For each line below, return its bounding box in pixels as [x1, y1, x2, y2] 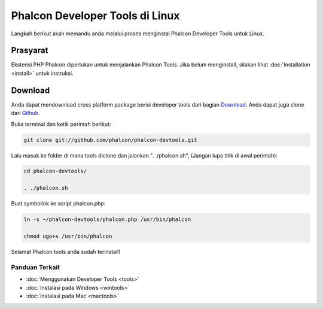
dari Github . [11, 110, 40, 117]
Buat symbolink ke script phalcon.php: [11, 200, 106, 207]
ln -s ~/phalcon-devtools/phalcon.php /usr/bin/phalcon [23, 216, 191, 223]
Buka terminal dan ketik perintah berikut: [11, 120, 111, 128]
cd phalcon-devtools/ [23, 168, 87, 175]
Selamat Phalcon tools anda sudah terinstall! [11, 249, 121, 255]
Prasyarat [11, 46, 48, 56]
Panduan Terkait [11, 263, 60, 271]
